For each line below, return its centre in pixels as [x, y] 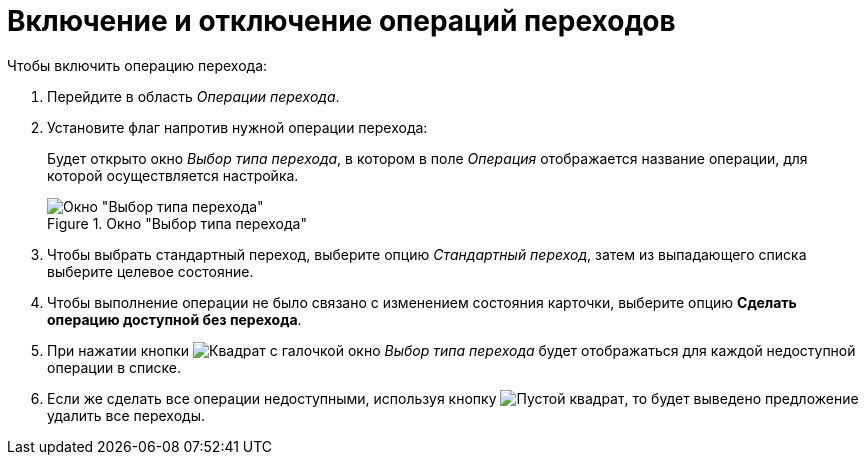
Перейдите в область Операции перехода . [193, 96]
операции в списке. [114, 367]
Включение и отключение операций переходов [341, 21]
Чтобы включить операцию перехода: [137, 65]
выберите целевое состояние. [150, 271]
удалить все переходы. [126, 415]
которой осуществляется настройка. [173, 175]
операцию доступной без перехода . [174, 319]
